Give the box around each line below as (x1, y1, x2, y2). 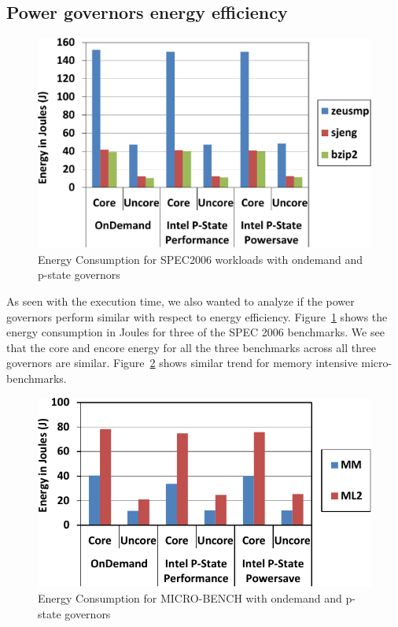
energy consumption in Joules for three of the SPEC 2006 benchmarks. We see (6, 324, 385, 340)
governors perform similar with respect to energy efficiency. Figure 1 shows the (6, 308, 388, 325)
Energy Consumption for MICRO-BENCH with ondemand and (38, 590, 342, 607)
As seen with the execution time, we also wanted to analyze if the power (6, 293, 355, 310)
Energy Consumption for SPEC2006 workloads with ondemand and (38, 250, 363, 267)
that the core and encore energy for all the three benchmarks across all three (6, 339, 376, 355)
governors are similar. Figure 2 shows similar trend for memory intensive (6, 354, 358, 371)
